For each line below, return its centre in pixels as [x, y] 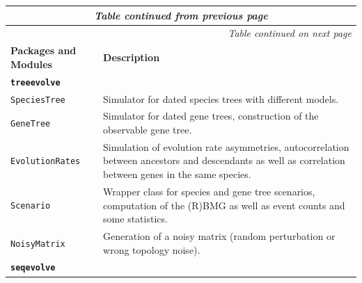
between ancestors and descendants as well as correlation [224, 160]
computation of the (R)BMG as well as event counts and [224, 205]
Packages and [44, 50]
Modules [31, 64]
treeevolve [36, 82]
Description [132, 57]
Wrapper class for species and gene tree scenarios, [209, 191]
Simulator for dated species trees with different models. [221, 98]
